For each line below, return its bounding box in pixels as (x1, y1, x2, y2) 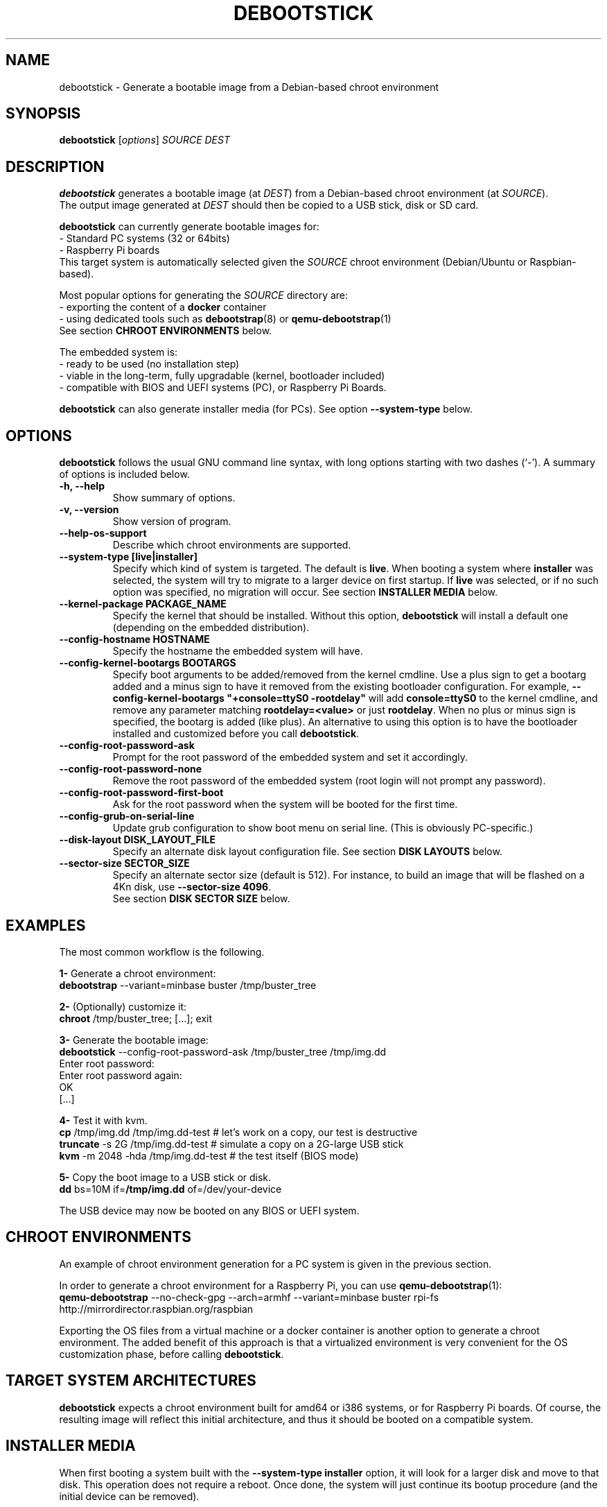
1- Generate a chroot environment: (59, 967, 216, 979)
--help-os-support (59, 527, 147, 540)
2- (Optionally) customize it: (59, 1000, 187, 1013)
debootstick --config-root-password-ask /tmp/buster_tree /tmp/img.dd (59, 1045, 387, 1058)
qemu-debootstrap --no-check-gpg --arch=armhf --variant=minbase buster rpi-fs (59, 1291, 439, 1303)
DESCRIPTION (6, 157, 105, 175)
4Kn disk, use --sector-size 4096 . (112, 881, 272, 893)
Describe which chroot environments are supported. (112, 539, 351, 551)
